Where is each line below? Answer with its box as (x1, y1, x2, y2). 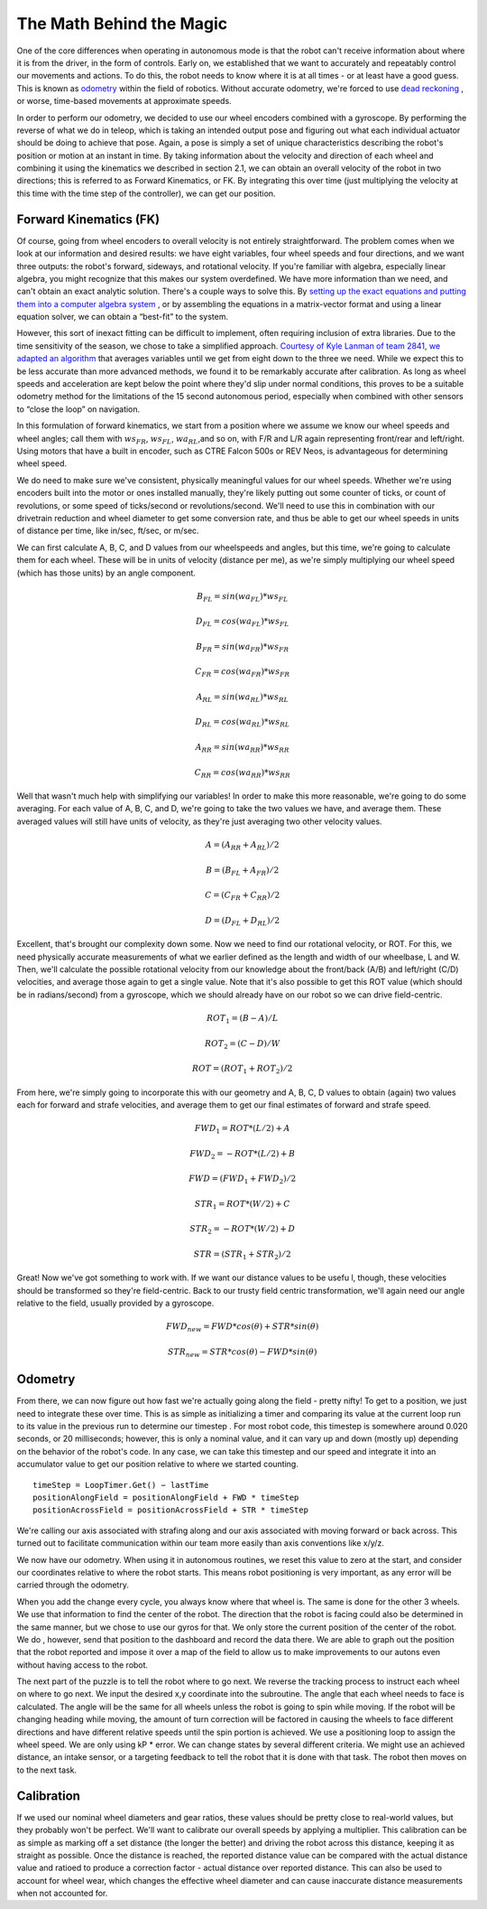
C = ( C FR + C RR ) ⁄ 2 (204, 890, 280, 903)
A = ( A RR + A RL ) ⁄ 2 (205, 840, 280, 852)
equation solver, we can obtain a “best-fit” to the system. (16, 312, 229, 323)
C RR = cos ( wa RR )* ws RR (194, 767, 290, 780)
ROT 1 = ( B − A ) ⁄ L (206, 1013, 279, 1025)
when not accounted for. (16, 1888, 108, 1899)
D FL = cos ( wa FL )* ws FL (195, 616, 289, 629)
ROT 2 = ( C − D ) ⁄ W (204, 1038, 280, 1051)
